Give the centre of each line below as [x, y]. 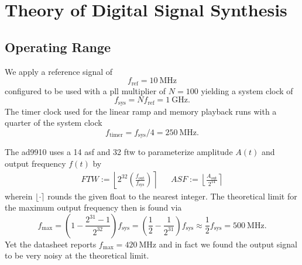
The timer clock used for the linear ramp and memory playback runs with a [141, 111]
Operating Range [58, 47]
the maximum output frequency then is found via [93, 207]
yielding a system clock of [247, 90]
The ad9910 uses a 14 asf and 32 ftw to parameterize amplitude [119, 152]
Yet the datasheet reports [51, 244]
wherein [19, 196]
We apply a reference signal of [59, 71]
